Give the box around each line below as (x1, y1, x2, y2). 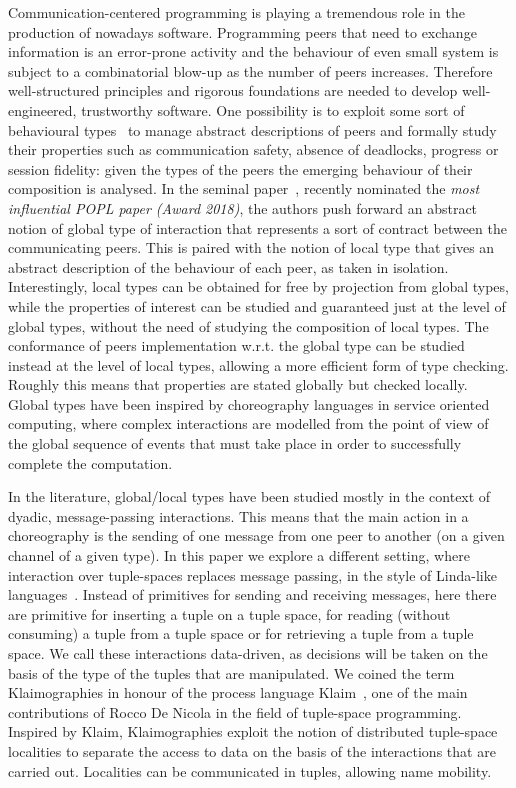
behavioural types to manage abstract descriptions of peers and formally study (8, 119, 497, 140)
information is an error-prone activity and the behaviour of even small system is (8, 41, 499, 62)
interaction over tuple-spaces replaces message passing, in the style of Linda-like (8, 564, 497, 585)
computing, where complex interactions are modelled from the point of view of (8, 413, 489, 434)
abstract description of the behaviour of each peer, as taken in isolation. (8, 256, 449, 277)
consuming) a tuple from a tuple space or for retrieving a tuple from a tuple (8, 623, 474, 644)
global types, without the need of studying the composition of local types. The (8, 315, 489, 336)
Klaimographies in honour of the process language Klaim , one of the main (8, 682, 468, 703)
